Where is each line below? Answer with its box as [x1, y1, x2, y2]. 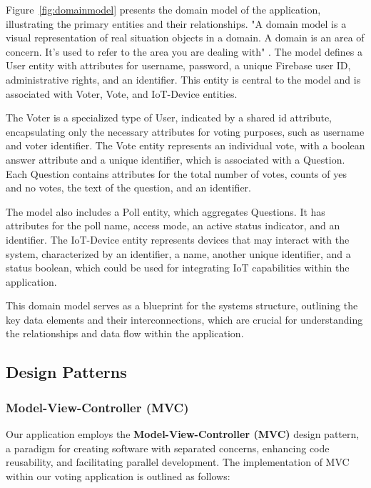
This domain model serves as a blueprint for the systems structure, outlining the [6, 298, 358, 313]
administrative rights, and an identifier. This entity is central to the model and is [6, 71, 361, 86]
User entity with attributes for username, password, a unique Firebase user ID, [6, 58, 351, 73]
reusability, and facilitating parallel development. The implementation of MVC [6, 454, 350, 469]
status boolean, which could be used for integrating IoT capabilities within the [6, 260, 350, 275]
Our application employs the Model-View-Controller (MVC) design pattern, [6, 427, 360, 442]
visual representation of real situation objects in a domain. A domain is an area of [6, 30, 365, 45]
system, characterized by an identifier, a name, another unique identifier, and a [6, 246, 351, 261]
